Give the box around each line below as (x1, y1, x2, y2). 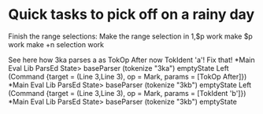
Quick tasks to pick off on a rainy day (8, 6, 255, 24)
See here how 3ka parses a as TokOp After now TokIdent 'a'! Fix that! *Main (8, 55, 255, 64)
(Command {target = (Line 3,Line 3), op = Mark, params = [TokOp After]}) (8, 72, 247, 81)
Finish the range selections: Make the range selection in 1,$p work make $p (8, 31, 254, 41)
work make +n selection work (8, 39, 105, 49)
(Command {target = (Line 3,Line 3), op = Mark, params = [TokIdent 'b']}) (8, 88, 246, 97)
